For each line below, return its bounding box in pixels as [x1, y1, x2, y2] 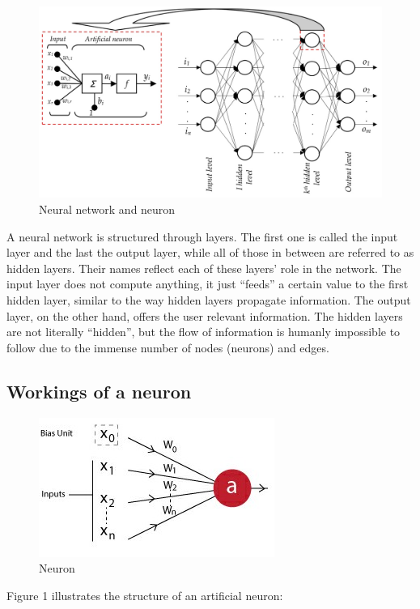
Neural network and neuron [39, 201, 176, 218]
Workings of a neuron [6, 378, 192, 403]
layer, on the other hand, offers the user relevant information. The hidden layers [6, 307, 403, 324]
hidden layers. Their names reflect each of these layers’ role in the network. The [6, 259, 401, 276]
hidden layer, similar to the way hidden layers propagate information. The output [6, 291, 411, 308]
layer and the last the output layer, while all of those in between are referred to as [6, 244, 414, 261]
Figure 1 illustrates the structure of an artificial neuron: [6, 586, 283, 603]
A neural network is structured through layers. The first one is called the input [6, 228, 398, 245]
